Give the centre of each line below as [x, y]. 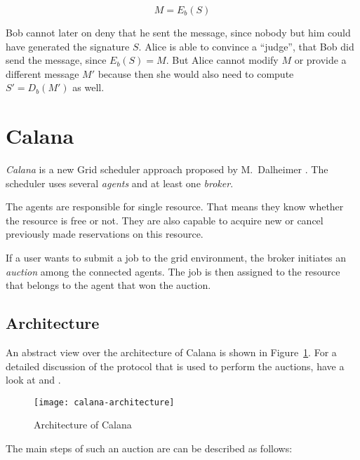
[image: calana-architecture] [104, 402]
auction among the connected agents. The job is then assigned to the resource [173, 271]
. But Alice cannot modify [222, 60]
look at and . [33, 380]
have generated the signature [68, 46]
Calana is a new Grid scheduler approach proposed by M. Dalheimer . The [167, 169]
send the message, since [56, 60]
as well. [88, 87]
